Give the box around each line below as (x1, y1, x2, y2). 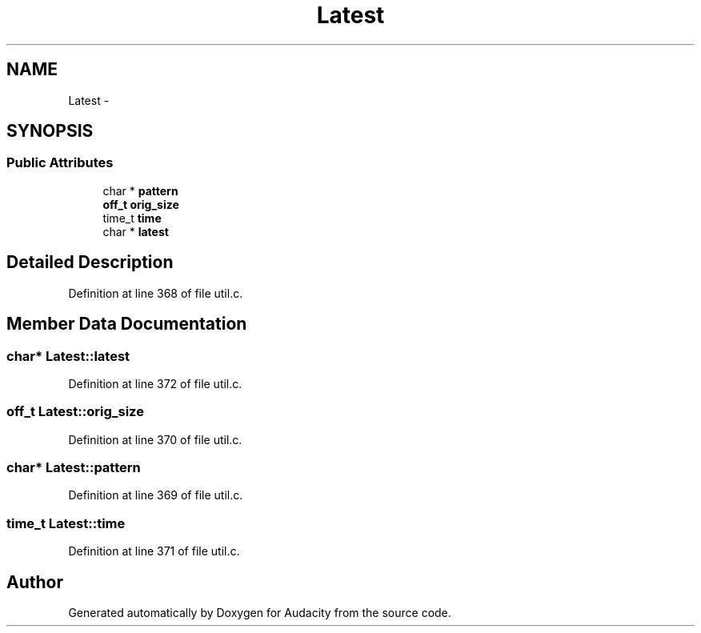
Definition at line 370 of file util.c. (68, 432, 242, 447)
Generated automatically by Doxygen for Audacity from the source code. (68, 605, 451, 619)
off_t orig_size (102, 197, 179, 211)
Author (6, 571, 63, 592)
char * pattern (102, 183, 178, 198)
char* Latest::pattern (6, 459, 141, 475)
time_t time (102, 210, 162, 225)
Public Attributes (6, 154, 114, 171)
